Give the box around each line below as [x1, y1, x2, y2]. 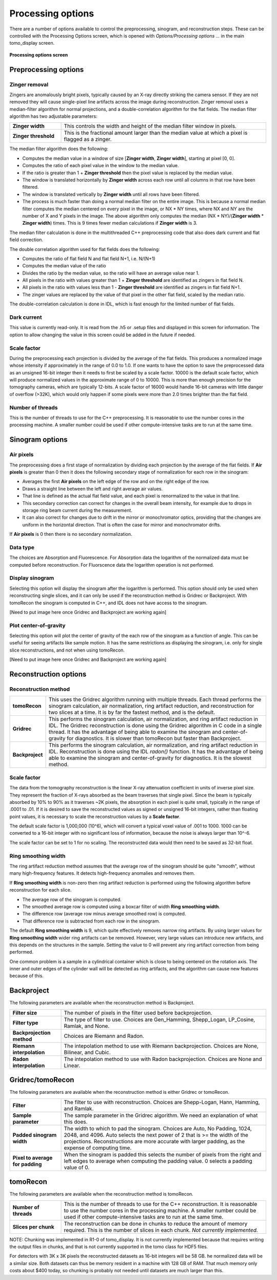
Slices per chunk [12, 1223, 55, 1230]
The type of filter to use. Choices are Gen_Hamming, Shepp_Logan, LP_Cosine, [64, 1016, 255, 1023]
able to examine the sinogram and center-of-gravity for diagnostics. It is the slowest [48, 754, 251, 762]
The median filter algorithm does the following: [9, 146, 109, 152]
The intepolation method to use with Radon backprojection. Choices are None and [64, 1055, 262, 1062]
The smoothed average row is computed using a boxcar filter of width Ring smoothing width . [22, 903, 221, 910]
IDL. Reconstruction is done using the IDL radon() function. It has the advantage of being [48, 748, 263, 755]
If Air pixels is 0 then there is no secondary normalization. [9, 531, 133, 537]
